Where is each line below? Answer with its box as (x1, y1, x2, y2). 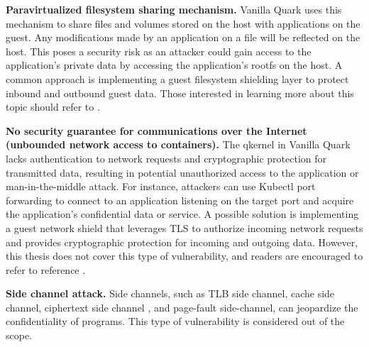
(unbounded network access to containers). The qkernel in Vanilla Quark (6, 137, 351, 152)
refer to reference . (6, 262, 86, 277)
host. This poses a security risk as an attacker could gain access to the (6, 43, 312, 58)
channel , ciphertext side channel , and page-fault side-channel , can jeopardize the (6, 299, 358, 314)
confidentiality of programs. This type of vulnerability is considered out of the (6, 314, 345, 329)
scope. (6, 328, 33, 343)
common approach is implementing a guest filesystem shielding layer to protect (6, 71, 349, 86)
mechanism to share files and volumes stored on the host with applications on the (6, 16, 360, 31)
